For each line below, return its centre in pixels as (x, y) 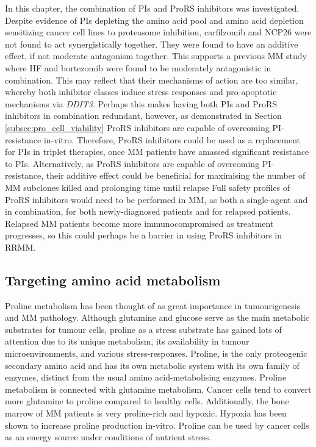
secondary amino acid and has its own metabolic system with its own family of (152, 365)
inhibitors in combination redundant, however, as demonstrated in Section (143, 116)
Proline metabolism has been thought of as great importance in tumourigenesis (153, 305)
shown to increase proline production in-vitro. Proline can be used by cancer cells (157, 425)
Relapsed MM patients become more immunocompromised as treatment (139, 223)
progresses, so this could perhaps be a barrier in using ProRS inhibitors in (144, 235)
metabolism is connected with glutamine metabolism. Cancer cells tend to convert (158, 389)
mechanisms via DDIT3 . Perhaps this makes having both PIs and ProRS (141, 103)
